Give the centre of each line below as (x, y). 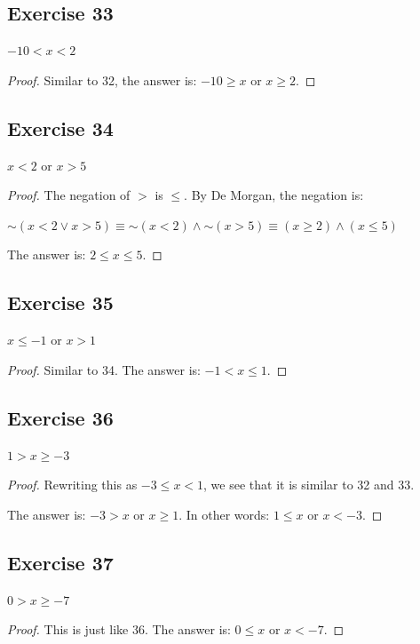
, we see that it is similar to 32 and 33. (309, 485)
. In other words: (224, 514)
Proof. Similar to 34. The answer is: (104, 369)
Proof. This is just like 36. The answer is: (119, 629)
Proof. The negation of (69, 195)
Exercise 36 (60, 417)
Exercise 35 (60, 302)
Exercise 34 (60, 127)
